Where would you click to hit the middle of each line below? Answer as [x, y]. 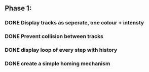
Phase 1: [18, 8]
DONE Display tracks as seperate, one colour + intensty [74, 23]
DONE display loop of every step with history [61, 50]
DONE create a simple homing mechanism [58, 64]
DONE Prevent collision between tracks [54, 37]
